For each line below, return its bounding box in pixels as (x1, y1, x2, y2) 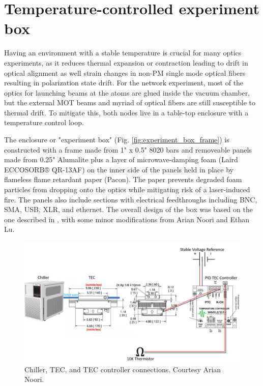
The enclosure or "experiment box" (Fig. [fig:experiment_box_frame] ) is (4, 134, 229, 145)
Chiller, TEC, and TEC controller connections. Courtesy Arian (24, 364, 221, 374)
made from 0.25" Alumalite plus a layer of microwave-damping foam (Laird (4, 154, 238, 165)
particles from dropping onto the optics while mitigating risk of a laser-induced (4, 184, 250, 195)
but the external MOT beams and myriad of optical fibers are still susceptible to (4, 97, 256, 108)
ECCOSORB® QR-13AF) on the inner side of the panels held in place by (4, 164, 233, 174)
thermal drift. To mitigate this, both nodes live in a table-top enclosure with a (4, 107, 249, 117)
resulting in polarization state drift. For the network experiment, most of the (4, 77, 244, 88)
